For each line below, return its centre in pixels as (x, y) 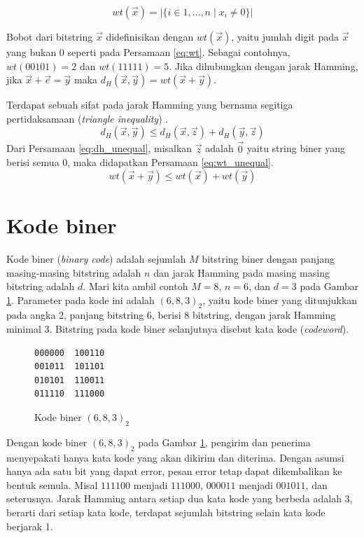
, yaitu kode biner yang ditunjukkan (280, 299)
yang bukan (31, 52)
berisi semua (33, 162)
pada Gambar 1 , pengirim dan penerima (224, 442)
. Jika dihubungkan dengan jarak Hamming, (264, 65)
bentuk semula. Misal (52, 484)
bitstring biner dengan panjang (268, 258)
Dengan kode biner (47, 442)
